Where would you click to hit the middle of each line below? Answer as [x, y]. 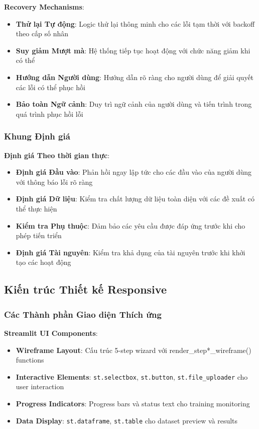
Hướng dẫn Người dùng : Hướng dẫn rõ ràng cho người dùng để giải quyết [135, 77]
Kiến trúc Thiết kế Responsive [85, 289]
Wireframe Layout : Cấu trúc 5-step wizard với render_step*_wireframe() [134, 350]
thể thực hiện [36, 208]
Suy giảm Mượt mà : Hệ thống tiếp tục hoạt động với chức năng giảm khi [133, 50]
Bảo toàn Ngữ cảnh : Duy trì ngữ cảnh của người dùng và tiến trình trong [134, 104]
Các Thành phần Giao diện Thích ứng [83, 314]
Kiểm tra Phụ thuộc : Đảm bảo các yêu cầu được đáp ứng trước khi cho [131, 225]
